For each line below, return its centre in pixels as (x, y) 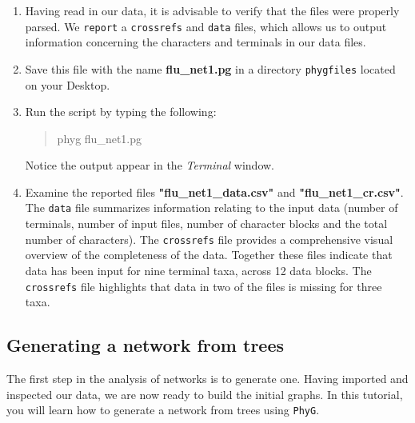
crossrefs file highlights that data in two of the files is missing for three (204, 286)
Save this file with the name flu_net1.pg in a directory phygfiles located (210, 68)
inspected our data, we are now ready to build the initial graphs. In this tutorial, (205, 394)
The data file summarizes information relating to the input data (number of (211, 208)
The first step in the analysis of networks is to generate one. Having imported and (207, 379)
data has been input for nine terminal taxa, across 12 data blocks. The (198, 270)
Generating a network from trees (146, 345)
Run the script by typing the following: (121, 112)
